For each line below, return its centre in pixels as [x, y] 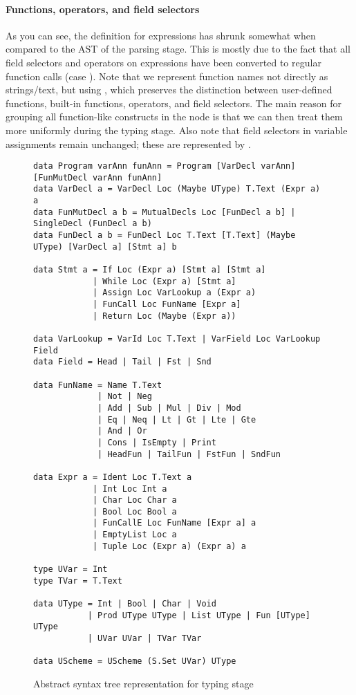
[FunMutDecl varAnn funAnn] [98, 177]
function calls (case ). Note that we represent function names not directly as [167, 76]
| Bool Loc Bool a [134, 511]
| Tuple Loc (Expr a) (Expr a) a [169, 546]
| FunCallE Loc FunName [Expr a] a [174, 523]
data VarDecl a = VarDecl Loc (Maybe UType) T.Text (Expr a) [177, 189]
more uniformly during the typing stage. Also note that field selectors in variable [177, 130]
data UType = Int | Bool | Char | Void [125, 604]
